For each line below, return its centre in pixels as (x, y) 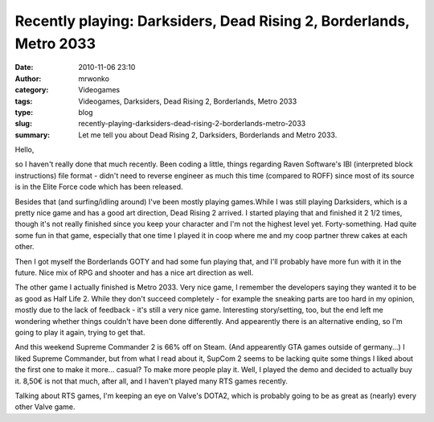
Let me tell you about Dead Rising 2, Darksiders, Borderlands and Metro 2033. (208, 135)
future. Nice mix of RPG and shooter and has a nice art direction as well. (134, 272)
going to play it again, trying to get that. (80, 332)
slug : (23, 124)
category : (32, 90)
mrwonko (94, 78)
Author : (28, 78)
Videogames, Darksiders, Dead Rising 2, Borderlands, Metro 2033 (188, 101)
